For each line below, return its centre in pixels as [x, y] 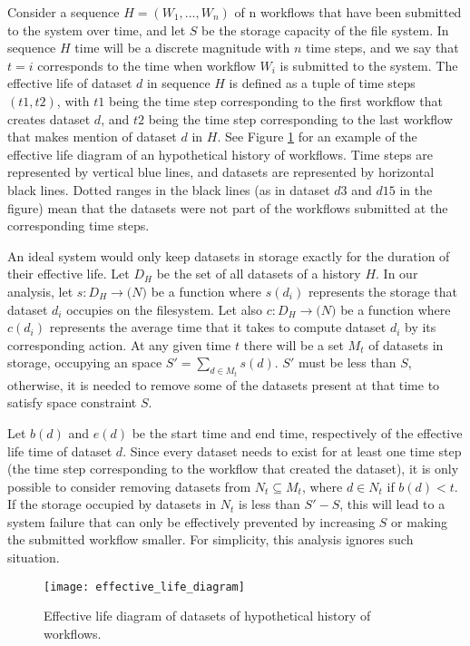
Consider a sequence [64, 12]
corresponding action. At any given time [119, 344]
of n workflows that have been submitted [348, 12]
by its [421, 327]
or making [419, 521]
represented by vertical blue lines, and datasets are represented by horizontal [221, 172]
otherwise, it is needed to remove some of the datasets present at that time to [224, 384]
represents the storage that [382, 291]
